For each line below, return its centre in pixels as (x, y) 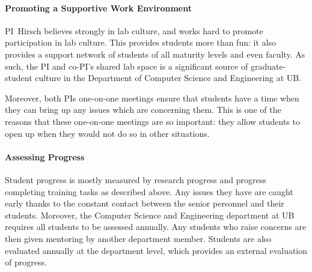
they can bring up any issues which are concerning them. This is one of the (143, 110)
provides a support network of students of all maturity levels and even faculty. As (155, 54)
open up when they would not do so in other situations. (107, 133)
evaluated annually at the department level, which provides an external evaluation (156, 250)
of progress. (26, 262)
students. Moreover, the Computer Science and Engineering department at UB (150, 215)
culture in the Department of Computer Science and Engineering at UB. (168, 78)
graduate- (268, 66)
